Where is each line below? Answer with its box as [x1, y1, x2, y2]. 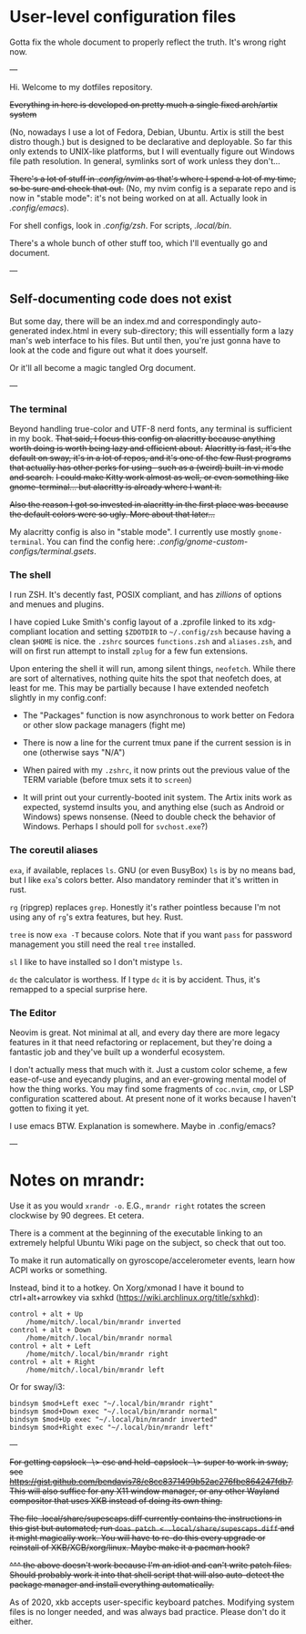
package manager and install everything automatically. [9, 1578, 215, 1589]
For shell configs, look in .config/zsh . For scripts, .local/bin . [9, 220, 232, 231]
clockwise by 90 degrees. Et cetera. [9, 1209, 145, 1220]
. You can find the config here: [42, 536, 157, 548]
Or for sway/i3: [9, 1381, 66, 1392]
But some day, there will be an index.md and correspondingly [9, 315, 240, 326]
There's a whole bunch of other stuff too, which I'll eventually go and [9, 237, 269, 248]
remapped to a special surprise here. [9, 983, 148, 994]
